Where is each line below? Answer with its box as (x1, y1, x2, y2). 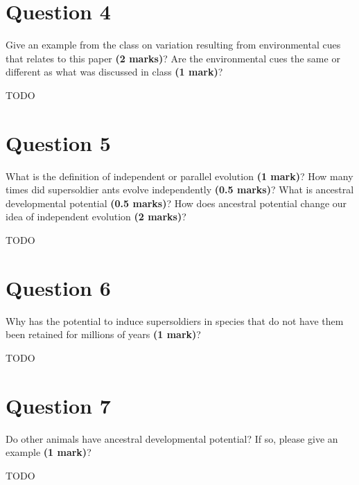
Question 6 (6, 273, 111, 301)
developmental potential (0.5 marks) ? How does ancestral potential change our (6, 195, 347, 210)
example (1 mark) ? (6, 445, 91, 459)
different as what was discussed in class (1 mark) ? (6, 64, 223, 79)
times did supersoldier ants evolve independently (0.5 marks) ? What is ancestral (6, 182, 354, 197)
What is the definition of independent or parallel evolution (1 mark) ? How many (6, 168, 353, 183)
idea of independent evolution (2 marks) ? (6, 209, 186, 224)
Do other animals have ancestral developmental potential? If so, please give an (6, 431, 338, 446)
